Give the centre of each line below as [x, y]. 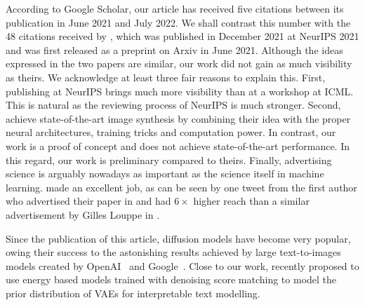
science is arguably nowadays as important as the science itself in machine [165, 174]
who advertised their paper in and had [88, 201]
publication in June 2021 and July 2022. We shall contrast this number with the [178, 22]
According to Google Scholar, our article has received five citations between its [175, 8]
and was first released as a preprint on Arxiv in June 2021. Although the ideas [174, 49]
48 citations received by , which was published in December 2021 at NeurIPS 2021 [182, 36]
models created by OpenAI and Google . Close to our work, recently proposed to [182, 265]
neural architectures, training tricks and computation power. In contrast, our [171, 132]
